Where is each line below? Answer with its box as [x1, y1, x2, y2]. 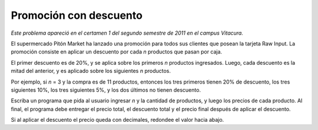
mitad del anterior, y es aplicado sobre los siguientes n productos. [11, 68, 171, 75]
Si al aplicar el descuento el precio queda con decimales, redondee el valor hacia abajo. [11, 116, 224, 124]
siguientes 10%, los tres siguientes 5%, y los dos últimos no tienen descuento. [11, 86, 201, 94]
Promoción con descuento [11, 9, 143, 22]
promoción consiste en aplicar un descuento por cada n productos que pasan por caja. [11, 48, 223, 55]
